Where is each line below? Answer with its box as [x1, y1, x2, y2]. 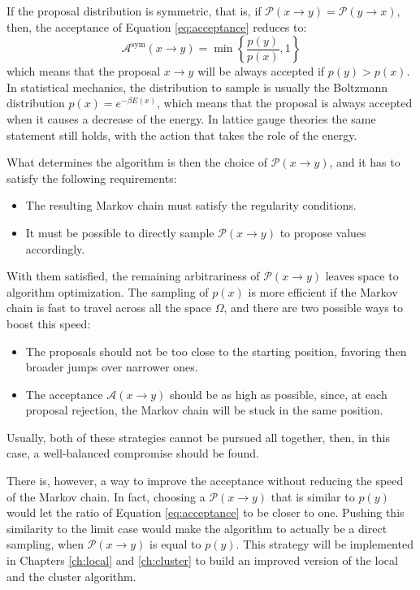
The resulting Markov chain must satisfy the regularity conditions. [25, 197, 357, 214]
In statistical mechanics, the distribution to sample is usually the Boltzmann [6, 78, 388, 95]
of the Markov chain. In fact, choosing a [6, 488, 206, 505]
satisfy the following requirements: [6, 169, 177, 186]
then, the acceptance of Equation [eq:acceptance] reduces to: [6, 18, 307, 35]
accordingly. [25, 240, 85, 257]
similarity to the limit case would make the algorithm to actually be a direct [6, 519, 388, 536]
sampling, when [6, 536, 84, 553]
